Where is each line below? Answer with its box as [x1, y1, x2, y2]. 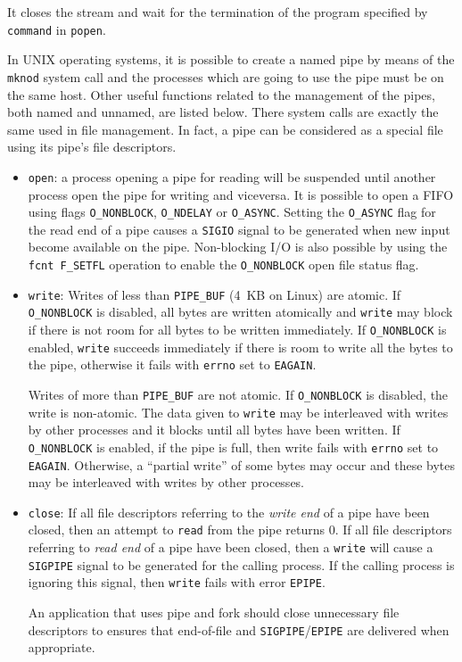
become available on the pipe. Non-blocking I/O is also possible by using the [28, 237, 448, 256]
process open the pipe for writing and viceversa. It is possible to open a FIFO [28, 185, 454, 203]
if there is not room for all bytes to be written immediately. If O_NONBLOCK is [28, 320, 447, 338]
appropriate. [28, 638, 95, 657]
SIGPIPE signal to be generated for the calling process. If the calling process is [28, 555, 455, 574]
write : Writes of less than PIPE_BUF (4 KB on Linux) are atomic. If [28, 285, 401, 303]
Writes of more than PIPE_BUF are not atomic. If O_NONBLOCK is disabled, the [28, 385, 449, 403]
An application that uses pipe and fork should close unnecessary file [28, 603, 400, 622]
